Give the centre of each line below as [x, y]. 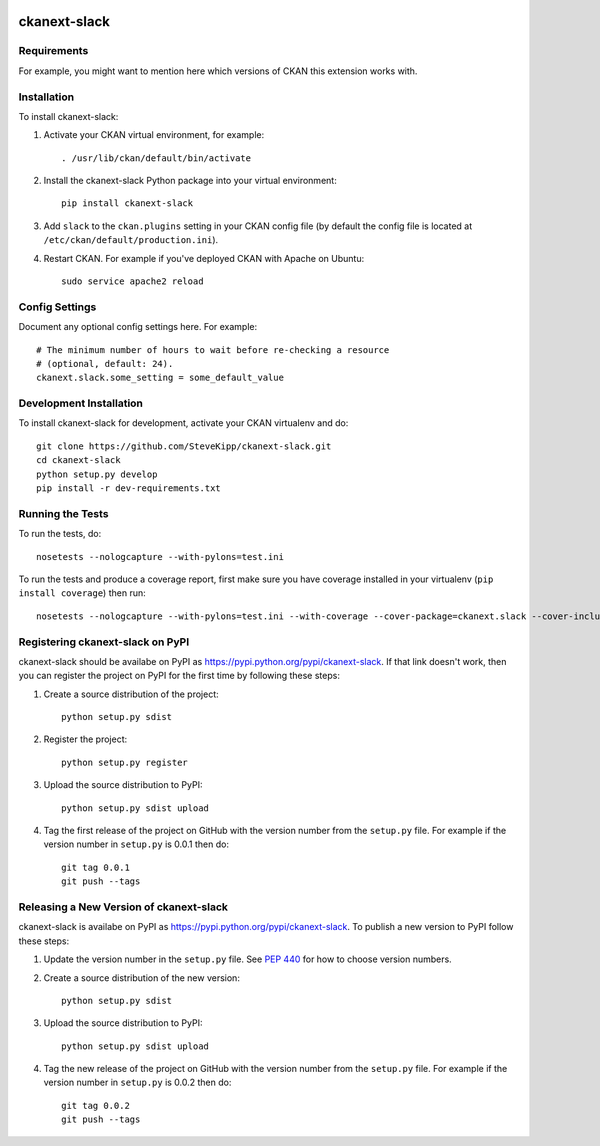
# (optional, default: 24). [105, 363]
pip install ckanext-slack [127, 203]
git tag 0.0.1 [95, 867]
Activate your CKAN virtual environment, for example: [154, 135]
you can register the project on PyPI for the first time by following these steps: [179, 676]
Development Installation [81, 403]
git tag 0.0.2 [95, 1105]
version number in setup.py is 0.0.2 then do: [137, 1082]
